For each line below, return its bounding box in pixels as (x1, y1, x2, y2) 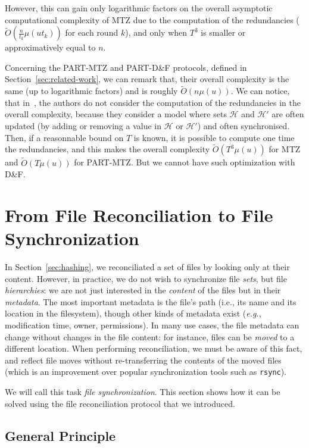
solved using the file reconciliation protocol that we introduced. (5, 397, 235, 409)
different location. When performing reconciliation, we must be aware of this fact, (5, 342, 302, 355)
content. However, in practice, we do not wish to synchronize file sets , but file (5, 272, 287, 284)
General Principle (5, 426, 116, 444)
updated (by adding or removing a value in (5, 119, 162, 131)
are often (271, 108, 304, 120)
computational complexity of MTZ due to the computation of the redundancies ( (5, 13, 299, 26)
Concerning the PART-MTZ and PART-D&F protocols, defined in (5, 61, 247, 73)
